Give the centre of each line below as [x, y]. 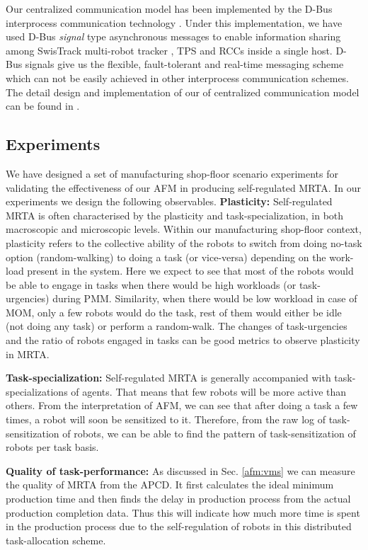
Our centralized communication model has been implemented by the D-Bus [169, 8]
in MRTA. [28, 354]
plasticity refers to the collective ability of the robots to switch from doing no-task [184, 242]
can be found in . [43, 106]
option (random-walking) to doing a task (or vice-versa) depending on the [166, 257]
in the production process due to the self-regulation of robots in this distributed [179, 526]
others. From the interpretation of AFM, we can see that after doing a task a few [182, 405]
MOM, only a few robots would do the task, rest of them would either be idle [174, 312]
